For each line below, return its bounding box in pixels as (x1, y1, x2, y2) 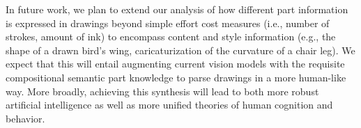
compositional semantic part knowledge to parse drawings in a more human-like (6, 70, 346, 84)
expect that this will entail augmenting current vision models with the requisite (6, 56, 345, 71)
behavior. (6, 111, 45, 125)
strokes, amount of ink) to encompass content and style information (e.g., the (6, 29, 336, 44)
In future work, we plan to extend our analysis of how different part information (6, 2, 348, 16)
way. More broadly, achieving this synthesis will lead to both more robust (6, 83, 319, 98)
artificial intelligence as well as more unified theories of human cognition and (6, 97, 333, 112)
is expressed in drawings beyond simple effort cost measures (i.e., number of (6, 15, 330, 30)
